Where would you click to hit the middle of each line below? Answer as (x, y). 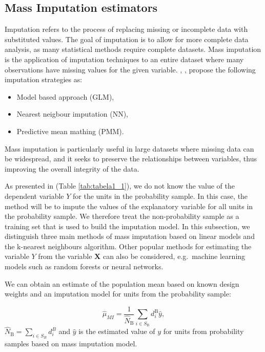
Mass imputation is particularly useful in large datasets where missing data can (129, 148)
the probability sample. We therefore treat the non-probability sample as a (122, 216)
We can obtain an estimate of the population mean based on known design (122, 283)
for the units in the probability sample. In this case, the (160, 196)
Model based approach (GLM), (65, 96)
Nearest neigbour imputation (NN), (72, 114)
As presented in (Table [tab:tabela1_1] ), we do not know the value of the (120, 186)
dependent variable (34, 196)
